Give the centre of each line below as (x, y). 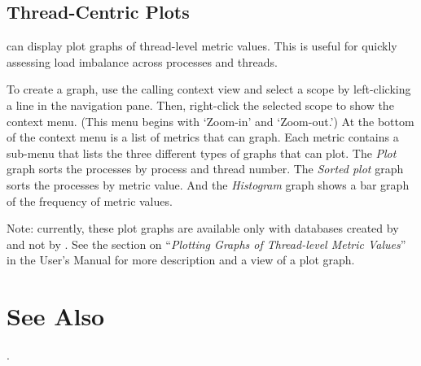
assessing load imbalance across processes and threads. (142, 61)
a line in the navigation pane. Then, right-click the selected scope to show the (200, 105)
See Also (56, 316)
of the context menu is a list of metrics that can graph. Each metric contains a (203, 137)
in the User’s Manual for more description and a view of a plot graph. (181, 260)
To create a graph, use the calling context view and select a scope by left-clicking (209, 89)
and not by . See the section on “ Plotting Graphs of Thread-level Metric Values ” (206, 244)
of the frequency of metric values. (90, 200)
